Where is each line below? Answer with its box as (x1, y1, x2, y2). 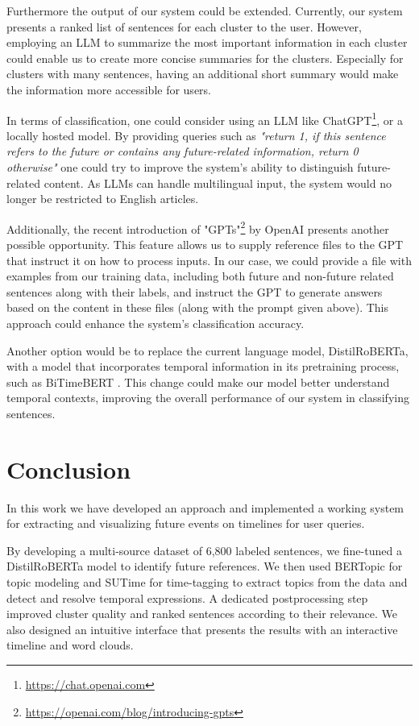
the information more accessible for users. (6, 81, 212, 97)
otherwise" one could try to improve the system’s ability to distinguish (6, 159, 354, 175)
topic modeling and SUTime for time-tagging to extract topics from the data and (6, 574, 408, 591)
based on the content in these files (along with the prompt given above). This (6, 299, 388, 316)
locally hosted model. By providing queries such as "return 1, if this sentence (6, 127, 386, 143)
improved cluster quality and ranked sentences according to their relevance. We (6, 605, 397, 622)
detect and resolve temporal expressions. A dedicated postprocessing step (6, 589, 368, 606)
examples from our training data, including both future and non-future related (6, 268, 394, 284)
